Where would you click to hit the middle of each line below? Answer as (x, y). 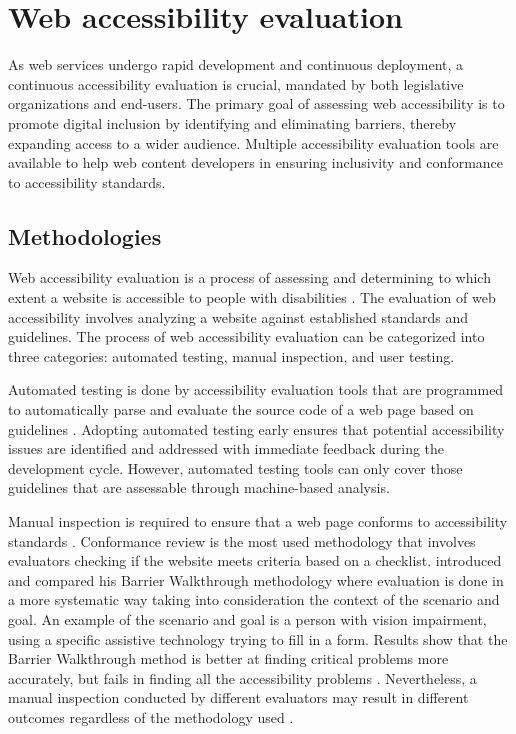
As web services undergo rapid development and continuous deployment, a (236, 64)
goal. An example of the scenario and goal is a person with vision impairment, (247, 618)
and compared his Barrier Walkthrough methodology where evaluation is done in (256, 579)
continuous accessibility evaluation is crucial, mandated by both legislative (236, 83)
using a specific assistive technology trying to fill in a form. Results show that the (258, 638)
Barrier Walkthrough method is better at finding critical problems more (228, 658)
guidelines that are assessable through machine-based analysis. (199, 487)
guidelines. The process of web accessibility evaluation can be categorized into (246, 336)
